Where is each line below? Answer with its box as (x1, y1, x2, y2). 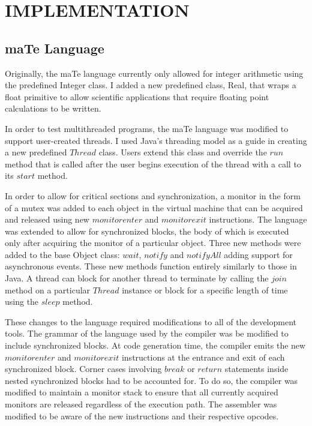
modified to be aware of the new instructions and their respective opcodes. (5, 409, 279, 422)
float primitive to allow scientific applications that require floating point (5, 90, 269, 103)
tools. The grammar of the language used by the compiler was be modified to (5, 327, 289, 340)
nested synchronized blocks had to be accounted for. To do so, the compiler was (5, 374, 298, 386)
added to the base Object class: (5, 248, 120, 260)
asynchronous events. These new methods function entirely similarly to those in (5, 260, 297, 272)
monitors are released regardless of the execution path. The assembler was (5, 398, 277, 410)
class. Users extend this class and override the (98, 146, 267, 158)
